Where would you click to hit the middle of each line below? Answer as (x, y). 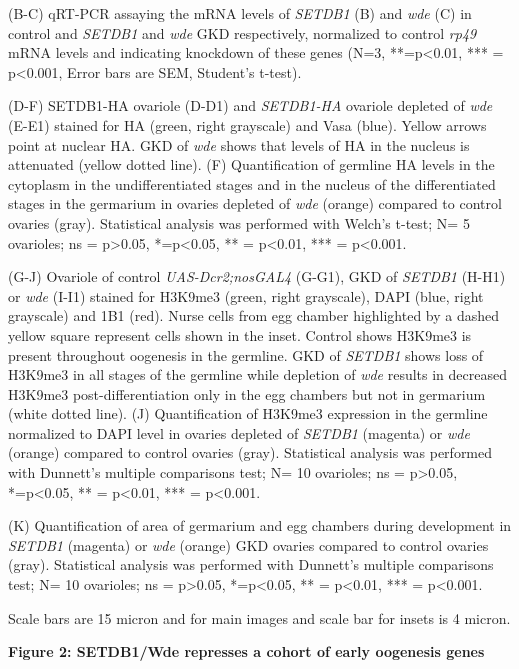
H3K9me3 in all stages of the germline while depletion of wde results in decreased (257, 374)
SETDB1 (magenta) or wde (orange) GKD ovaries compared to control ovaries (248, 544)
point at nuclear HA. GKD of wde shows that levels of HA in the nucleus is (239, 144)
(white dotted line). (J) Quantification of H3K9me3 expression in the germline (248, 413)
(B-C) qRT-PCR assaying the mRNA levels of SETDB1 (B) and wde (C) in (240, 13)
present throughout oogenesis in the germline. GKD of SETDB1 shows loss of (246, 354)
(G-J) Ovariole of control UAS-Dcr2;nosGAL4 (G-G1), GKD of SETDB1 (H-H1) (257, 276)
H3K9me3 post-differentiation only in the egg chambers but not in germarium (247, 393)
